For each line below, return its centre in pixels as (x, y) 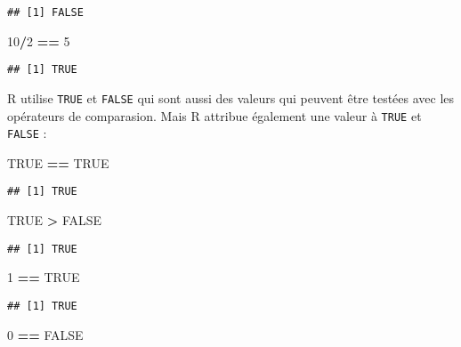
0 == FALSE (45, 334)
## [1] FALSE (45, 12)
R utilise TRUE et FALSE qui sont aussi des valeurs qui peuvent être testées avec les (231, 97)
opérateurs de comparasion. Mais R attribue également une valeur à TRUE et (214, 115)
